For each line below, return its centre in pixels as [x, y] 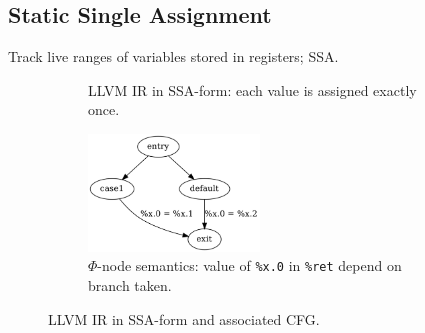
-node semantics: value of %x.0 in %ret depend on [249, 265]
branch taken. [130, 284]
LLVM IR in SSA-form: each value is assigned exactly [252, 89]
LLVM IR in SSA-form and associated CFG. [184, 318]
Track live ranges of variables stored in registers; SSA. [173, 56]
